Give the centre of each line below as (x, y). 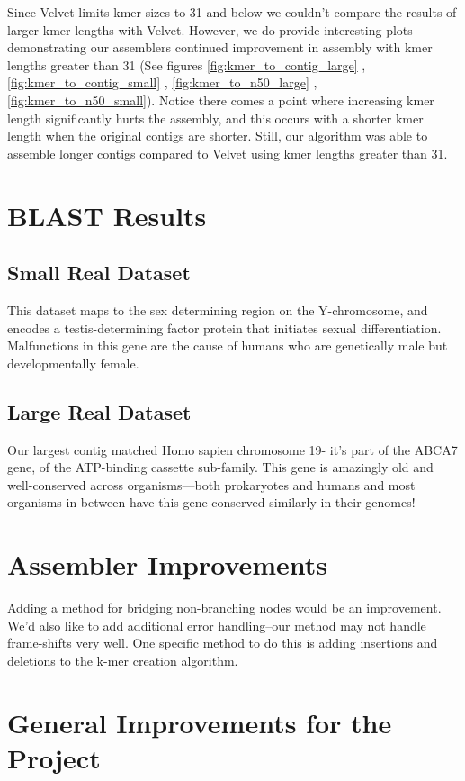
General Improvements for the (200, 722)
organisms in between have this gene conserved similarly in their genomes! (211, 502)
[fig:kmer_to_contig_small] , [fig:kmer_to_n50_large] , (162, 82)
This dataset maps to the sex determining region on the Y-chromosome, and (218, 309)
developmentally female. (73, 363)
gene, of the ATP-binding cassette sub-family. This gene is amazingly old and (220, 467)
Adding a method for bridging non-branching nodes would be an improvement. (224, 607)
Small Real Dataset (99, 272)
